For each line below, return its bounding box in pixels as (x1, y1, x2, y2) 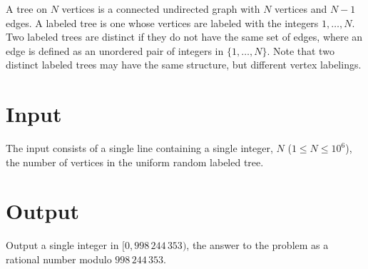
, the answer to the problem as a (186, 238, 329, 253)
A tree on (6, 1, 47, 16)
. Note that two (267, 43, 334, 58)
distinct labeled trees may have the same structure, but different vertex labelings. (6, 57, 362, 72)
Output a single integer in (6, 238, 119, 253)
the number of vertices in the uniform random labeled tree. (6, 154, 264, 169)
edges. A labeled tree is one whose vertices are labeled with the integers (6, 15, 319, 30)
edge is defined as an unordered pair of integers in (6, 43, 224, 58)
